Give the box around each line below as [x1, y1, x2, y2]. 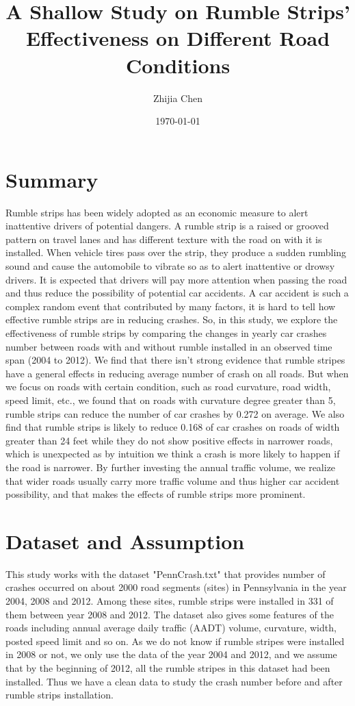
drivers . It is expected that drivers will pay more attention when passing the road [5, 272, 347, 286]
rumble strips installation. [5, 688, 114, 702]
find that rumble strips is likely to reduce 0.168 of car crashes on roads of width [5, 420, 340, 434]
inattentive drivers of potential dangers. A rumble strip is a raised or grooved [5, 218, 329, 233]
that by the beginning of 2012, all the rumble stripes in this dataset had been [5, 660, 330, 675]
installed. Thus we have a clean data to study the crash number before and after [5, 674, 343, 688]
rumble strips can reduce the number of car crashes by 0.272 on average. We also [5, 406, 345, 420]
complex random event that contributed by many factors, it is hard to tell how [5, 299, 336, 313]
